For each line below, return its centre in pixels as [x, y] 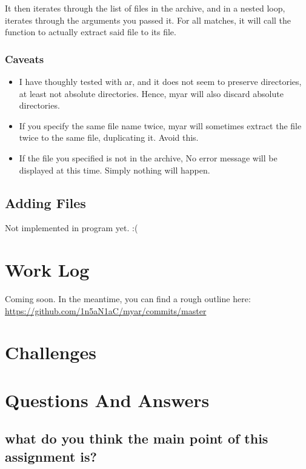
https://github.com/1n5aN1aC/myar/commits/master [106, 310]
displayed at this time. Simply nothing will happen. [115, 170]
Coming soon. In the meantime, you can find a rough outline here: [128, 299]
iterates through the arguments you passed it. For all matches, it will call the [148, 20]
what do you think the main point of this [137, 438]
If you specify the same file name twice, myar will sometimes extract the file [160, 125]
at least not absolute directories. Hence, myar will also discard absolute [151, 93]
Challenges [51, 352]
